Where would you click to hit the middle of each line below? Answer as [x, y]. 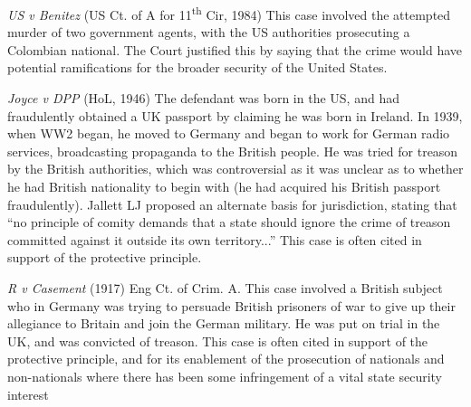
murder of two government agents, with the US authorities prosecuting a [209, 32]
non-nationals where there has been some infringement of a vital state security [225, 376]
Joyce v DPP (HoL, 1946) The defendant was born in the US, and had [203, 98]
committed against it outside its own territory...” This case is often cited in [215, 239]
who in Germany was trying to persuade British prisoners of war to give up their [231, 305]
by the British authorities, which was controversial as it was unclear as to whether [235, 169]
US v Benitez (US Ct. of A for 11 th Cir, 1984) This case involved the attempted [229, 13]
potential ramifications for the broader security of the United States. [197, 67]
